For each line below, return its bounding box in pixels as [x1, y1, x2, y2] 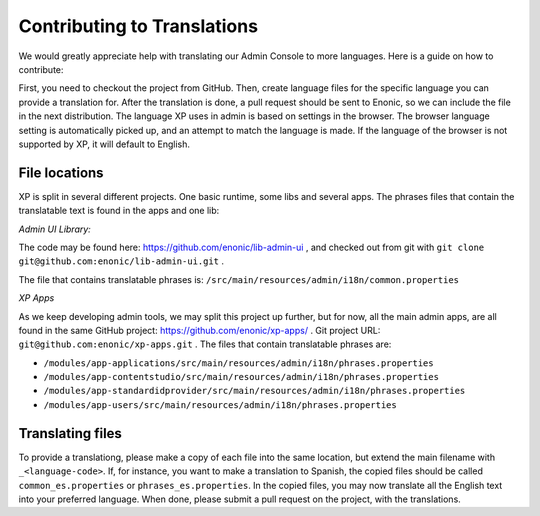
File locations [18, 164, 104, 181]
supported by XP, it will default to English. [18, 138, 190, 150]
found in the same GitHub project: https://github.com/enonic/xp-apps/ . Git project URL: [18, 324, 381, 336]
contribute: [18, 63, 64, 75]
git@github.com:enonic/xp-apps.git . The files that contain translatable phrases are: [18, 338, 392, 350]
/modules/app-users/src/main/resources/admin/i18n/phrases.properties [43, 399, 397, 410]
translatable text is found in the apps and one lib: [18, 205, 220, 217]
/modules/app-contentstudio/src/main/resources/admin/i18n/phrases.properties [43, 371, 440, 383]
